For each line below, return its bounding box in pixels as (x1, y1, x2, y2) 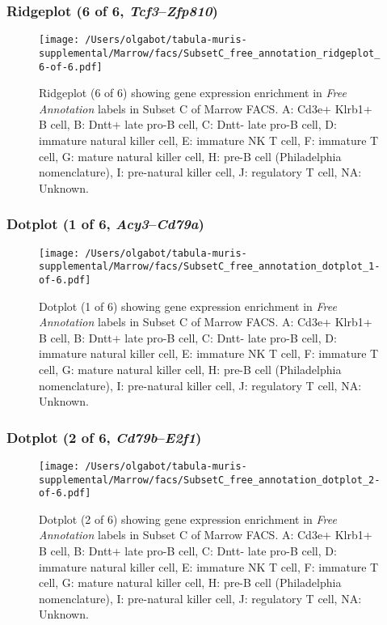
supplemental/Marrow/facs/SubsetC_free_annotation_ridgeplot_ (39, 47, 381, 59)
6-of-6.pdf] (39, 61, 103, 73)
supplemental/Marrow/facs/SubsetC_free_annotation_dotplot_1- (39, 261, 381, 273)
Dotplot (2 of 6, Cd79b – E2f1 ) (6, 427, 202, 447)
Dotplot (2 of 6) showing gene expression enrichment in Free (39, 510, 337, 527)
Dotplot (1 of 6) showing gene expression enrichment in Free (39, 297, 337, 314)
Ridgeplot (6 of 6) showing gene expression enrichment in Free (39, 84, 347, 101)
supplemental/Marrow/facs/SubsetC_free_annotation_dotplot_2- (39, 474, 381, 486)
